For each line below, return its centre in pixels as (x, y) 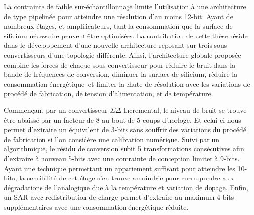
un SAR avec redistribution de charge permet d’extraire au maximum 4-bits (119, 197)
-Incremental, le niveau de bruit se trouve (184, 110)
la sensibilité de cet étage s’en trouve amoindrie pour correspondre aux (127, 178)
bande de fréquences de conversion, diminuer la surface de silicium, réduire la (121, 74)
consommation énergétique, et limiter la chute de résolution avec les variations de (127, 84)
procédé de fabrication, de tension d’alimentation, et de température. (108, 93)
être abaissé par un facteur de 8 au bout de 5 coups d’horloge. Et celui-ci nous (123, 120)
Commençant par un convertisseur (56, 110)
